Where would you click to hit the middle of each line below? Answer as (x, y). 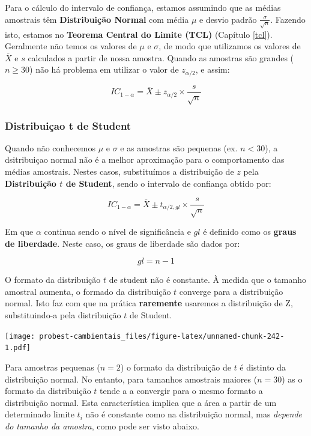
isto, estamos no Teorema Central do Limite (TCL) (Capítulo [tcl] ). (139, 34)
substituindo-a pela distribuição (63, 315)
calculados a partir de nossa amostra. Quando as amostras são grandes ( (161, 57)
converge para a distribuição (231, 291)
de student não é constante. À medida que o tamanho (207, 280)
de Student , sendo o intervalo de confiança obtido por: (168, 183)
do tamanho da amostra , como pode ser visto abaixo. (102, 425)
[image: (20, 336)
